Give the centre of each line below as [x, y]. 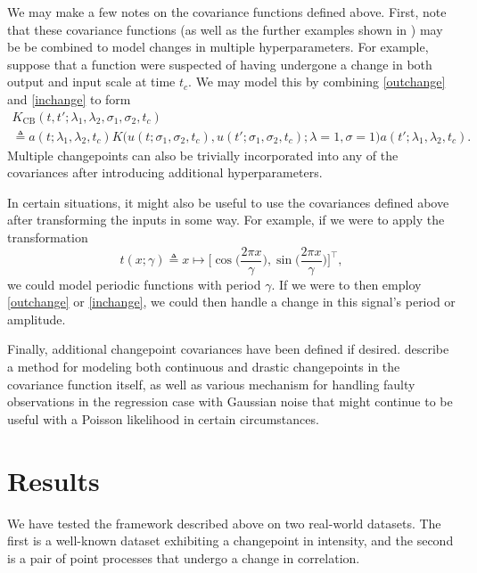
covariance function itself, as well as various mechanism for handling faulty [211, 384]
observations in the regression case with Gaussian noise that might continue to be [230, 401]
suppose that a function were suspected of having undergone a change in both [220, 64]
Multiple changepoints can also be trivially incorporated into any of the [203, 155]
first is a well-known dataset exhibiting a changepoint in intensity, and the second [230, 540]
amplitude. [37, 319]
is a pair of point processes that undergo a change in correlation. [184, 557]
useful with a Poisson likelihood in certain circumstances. [163, 418]
